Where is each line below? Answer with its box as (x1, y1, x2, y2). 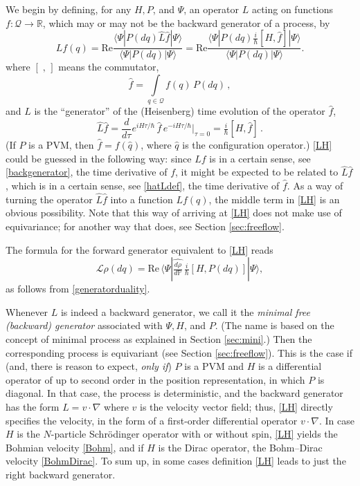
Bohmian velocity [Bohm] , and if (6, 440, 144, 454)
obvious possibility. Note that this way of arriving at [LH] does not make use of (6, 205, 342, 220)
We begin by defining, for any (6, 2, 132, 16)
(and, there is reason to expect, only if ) (6, 359, 172, 373)
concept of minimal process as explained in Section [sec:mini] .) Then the (6, 331, 312, 346)
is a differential (258, 359, 322, 373)
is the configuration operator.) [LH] (182, 138, 332, 152)
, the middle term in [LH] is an (208, 191, 340, 206)
